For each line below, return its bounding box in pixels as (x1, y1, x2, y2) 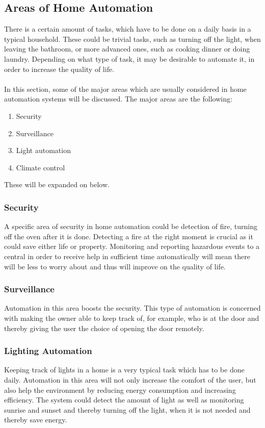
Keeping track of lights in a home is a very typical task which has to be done (4, 364, 245, 375)
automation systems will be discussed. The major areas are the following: (4, 93, 232, 104)
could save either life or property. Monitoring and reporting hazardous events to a (4, 241, 260, 251)
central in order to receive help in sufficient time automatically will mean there (4, 250, 250, 261)
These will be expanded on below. (4, 179, 110, 190)
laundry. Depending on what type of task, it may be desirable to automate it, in (4, 53, 255, 64)
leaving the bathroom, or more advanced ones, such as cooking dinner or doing (4, 43, 250, 54)
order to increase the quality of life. (4, 63, 115, 74)
